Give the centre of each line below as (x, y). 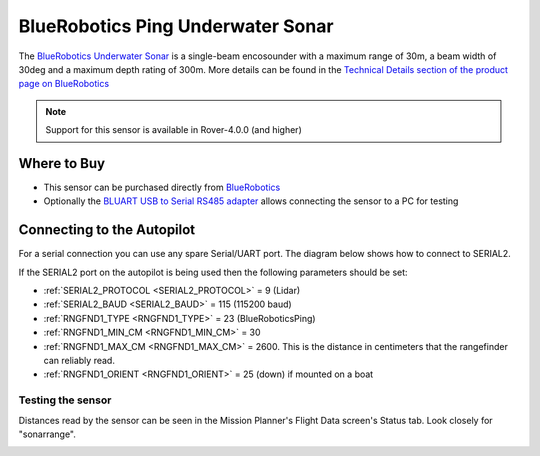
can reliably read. (79, 361)
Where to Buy (61, 163)
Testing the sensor (65, 400)
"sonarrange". (47, 434)
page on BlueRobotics (64, 84)
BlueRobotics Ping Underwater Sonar (176, 26)
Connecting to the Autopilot (107, 230)
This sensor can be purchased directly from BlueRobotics (162, 187)
